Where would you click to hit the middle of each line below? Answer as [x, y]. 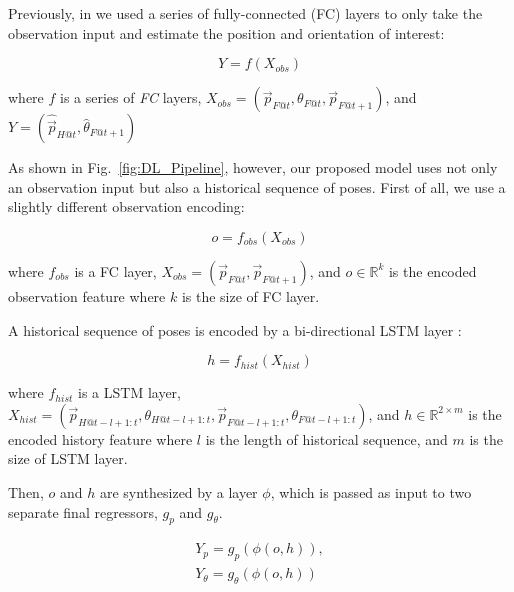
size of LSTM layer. [68, 458]
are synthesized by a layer [178, 491]
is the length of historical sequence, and [326, 438]
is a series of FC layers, [131, 97]
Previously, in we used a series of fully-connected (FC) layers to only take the [245, 13]
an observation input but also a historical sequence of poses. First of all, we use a [257, 186]
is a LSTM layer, [129, 392]
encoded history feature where [100, 438]
